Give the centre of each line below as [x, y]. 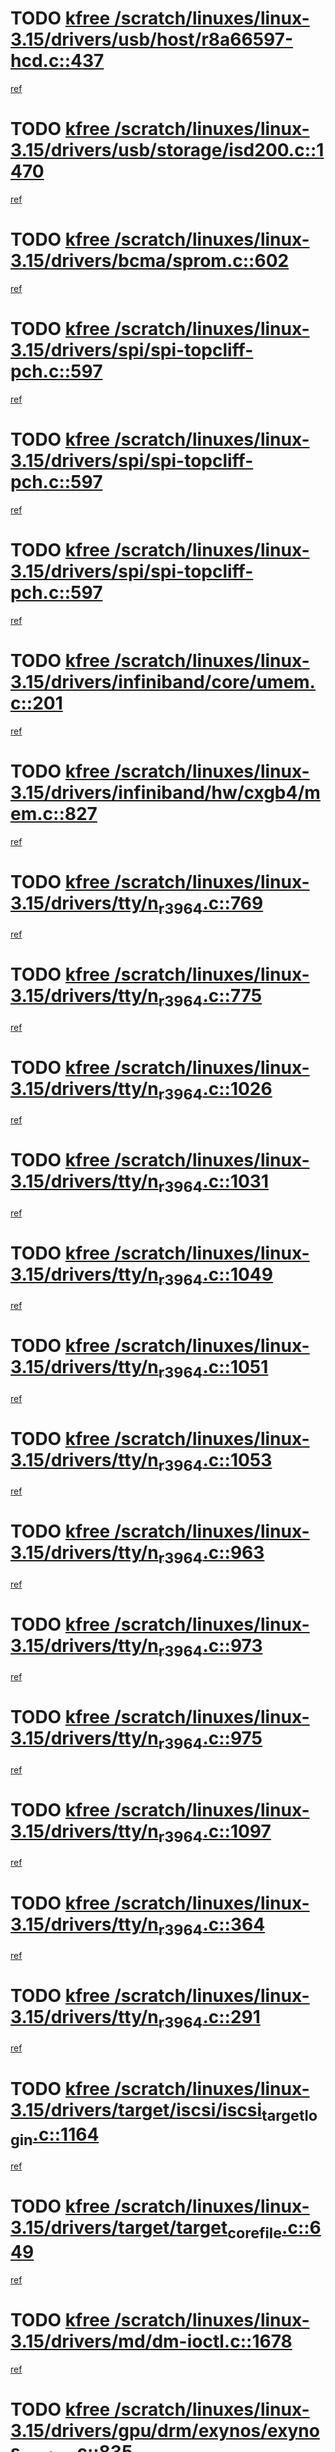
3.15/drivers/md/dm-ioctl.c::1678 [151, 2341]
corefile [255, 2232]
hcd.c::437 [57, 61]
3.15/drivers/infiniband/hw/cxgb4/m [165, 792]
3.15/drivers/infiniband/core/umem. [163, 681]
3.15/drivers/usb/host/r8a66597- [152, 39]
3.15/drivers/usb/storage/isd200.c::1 [167, 150]
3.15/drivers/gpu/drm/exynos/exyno [165, 2431]
